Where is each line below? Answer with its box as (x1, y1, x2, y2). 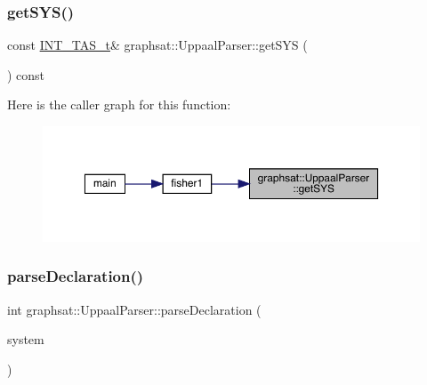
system (7, 330, 44, 349)
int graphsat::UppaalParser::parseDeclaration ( (7, 300, 262, 318)
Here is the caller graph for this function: (7, 95, 231, 114)
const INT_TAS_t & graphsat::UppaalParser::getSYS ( (7, 36, 308, 54)
